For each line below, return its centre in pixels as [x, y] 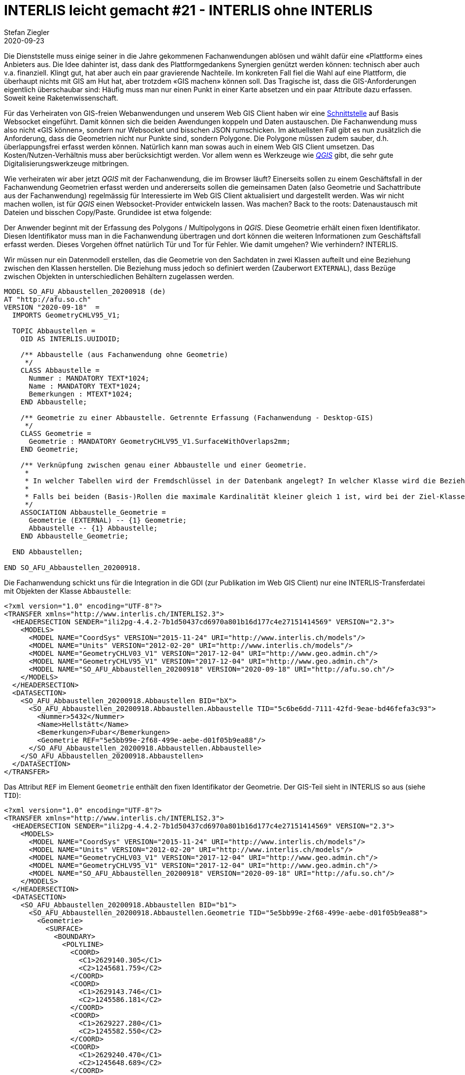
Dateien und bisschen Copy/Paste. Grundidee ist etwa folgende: [108, 212]
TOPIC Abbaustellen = [54, 331]
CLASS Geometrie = [56, 433]
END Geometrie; [50, 449]
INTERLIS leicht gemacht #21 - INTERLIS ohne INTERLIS [188, 10]
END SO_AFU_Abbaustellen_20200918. [73, 567]
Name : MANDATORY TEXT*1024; [85, 386]
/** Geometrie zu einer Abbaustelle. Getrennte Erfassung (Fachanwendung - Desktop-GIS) [197, 417]
